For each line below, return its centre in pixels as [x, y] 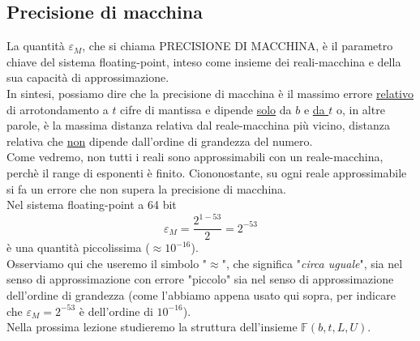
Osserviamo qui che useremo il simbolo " [107, 263]
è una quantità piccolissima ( [78, 247]
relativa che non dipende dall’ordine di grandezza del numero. [160, 141]
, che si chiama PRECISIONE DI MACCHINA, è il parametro [238, 46]
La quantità [36, 46]
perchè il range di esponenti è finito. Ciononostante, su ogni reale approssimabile [207, 172]
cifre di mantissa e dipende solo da [206, 109]
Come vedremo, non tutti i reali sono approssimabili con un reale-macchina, [195, 157]
